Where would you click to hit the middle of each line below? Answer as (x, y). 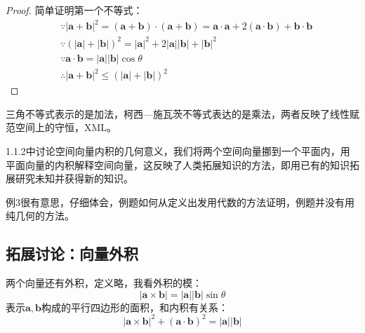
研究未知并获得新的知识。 (74, 178)
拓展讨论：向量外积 (72, 253)
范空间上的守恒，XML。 (61, 127)
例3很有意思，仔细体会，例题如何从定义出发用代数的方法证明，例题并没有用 (180, 202)
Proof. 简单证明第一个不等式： (74, 10)
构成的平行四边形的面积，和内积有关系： (135, 307)
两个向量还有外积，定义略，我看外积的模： (104, 283)
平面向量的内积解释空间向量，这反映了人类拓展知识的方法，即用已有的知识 (178, 164)
